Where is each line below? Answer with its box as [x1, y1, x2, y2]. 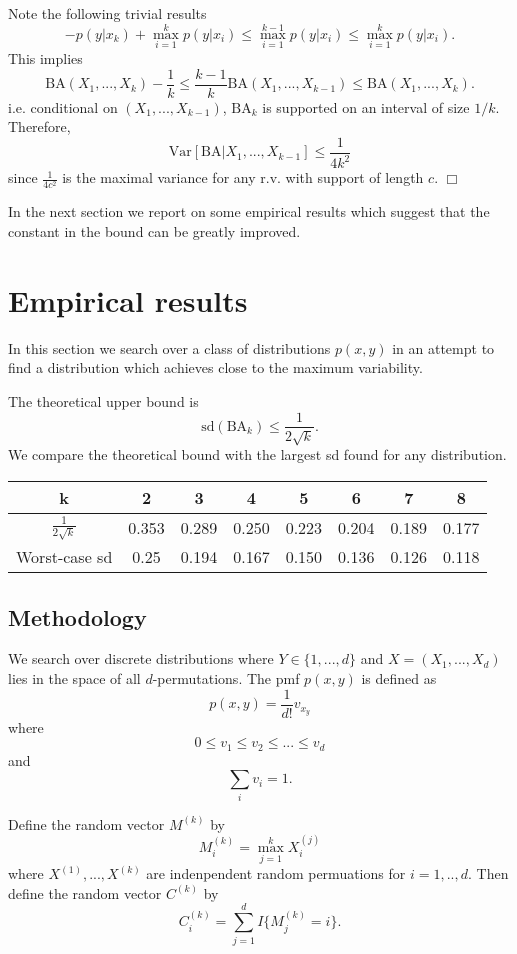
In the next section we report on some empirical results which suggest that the [8, 201, 490, 222]
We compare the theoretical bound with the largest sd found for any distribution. [8, 443, 507, 464]
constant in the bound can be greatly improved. [8, 221, 301, 242]
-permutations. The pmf [152, 668, 300, 689]
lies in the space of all [8, 668, 141, 689]
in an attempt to [392, 337, 495, 358]
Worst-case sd [16, 545, 113, 569]
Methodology [8, 601, 147, 632]
